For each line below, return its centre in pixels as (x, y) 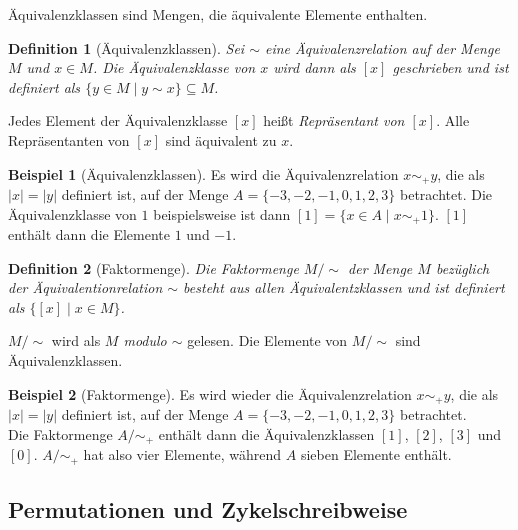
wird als (76, 340)
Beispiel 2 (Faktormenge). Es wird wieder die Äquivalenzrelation (210, 393)
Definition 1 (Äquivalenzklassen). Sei (126, 47)
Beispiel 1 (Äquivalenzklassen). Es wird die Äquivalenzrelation (203, 173)
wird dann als (314, 67)
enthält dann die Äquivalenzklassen (266, 433)
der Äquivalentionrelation (85, 287)
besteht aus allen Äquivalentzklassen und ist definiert (344, 287)
